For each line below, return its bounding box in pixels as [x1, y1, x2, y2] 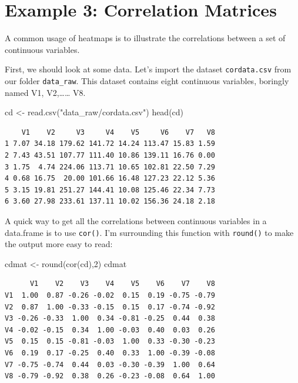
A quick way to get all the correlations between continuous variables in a [5, 214, 267, 227]
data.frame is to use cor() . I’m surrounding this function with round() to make [5, 226, 294, 238]
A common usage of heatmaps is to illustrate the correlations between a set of [5, 32, 286, 44]
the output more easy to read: [5, 238, 113, 250]
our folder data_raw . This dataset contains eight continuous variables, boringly [5, 74, 289, 86]
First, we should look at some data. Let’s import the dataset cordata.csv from [5, 63, 292, 75]
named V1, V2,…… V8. [5, 86, 86, 98]
